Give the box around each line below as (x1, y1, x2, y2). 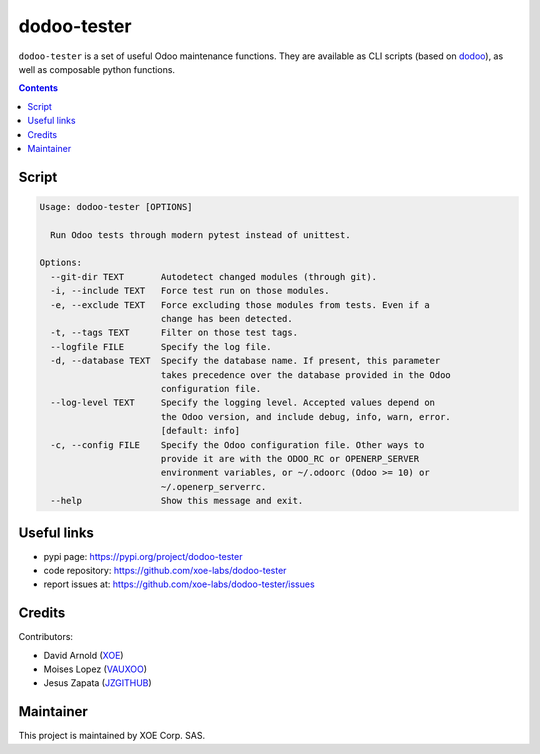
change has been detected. (160, 313, 294, 325)
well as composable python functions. (18, 63, 175, 75)
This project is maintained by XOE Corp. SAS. (18, 730, 205, 742)
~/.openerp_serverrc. (160, 481, 267, 492)
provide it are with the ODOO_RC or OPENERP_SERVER (160, 453, 420, 464)
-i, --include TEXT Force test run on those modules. (50, 285, 330, 297)
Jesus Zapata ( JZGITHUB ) (43, 677, 152, 689)
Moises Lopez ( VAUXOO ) (43, 663, 148, 675)
